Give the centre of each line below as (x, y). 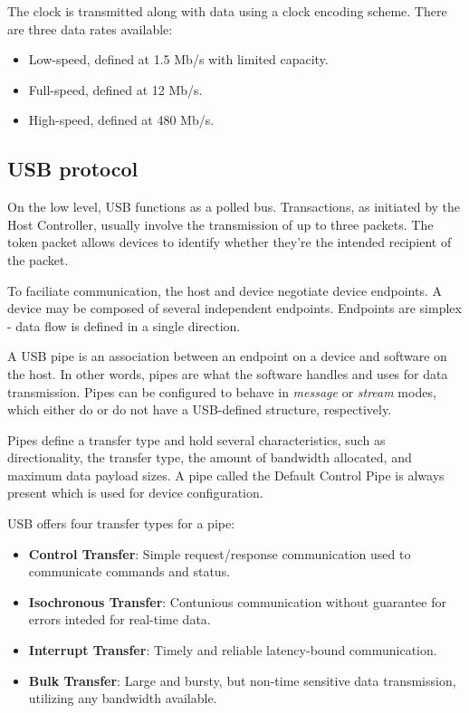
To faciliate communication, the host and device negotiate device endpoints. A (225, 290)
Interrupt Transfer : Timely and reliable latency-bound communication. (233, 650)
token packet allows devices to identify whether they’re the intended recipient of (230, 242)
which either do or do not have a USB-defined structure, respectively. (200, 409)
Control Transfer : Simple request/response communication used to (220, 553)
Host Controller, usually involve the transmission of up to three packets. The (220, 224)
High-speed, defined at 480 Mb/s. (121, 120)
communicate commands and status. (129, 571)
